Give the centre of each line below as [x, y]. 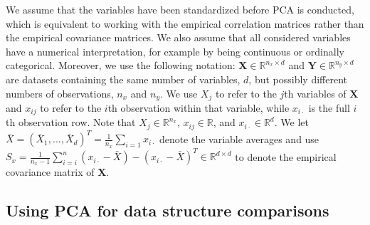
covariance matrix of [50, 172]
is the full [329, 108]
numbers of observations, [60, 93]
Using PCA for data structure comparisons [168, 210]
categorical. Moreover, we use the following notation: [121, 65]
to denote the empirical [286, 156]
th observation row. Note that [71, 122]
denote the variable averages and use [239, 138]
